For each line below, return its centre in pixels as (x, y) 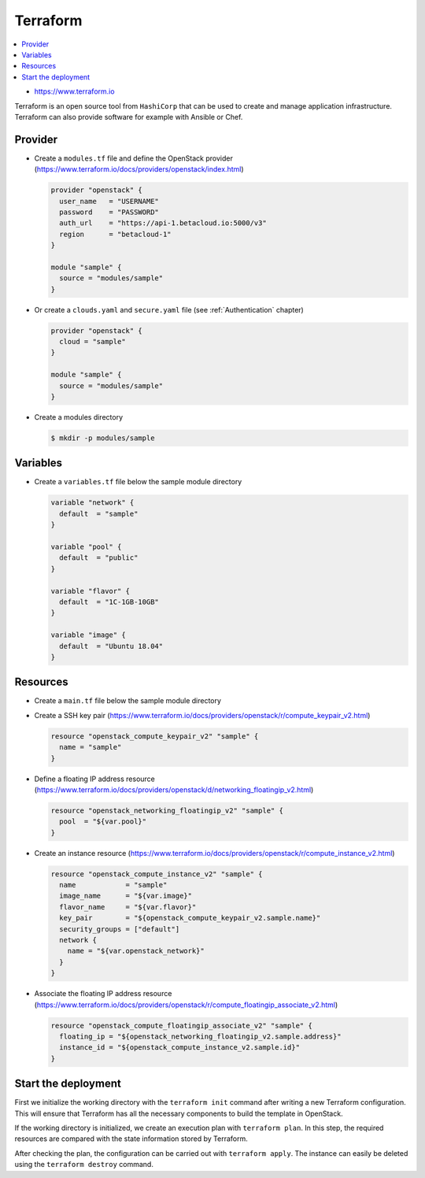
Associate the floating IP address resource (103, 994)
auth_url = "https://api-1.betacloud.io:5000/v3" (163, 223)
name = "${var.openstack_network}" (136, 951)
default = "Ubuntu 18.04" (111, 646)
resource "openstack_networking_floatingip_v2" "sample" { (167, 810)
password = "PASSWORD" (109, 212)
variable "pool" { (86, 547)
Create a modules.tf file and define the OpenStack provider (134, 158)
